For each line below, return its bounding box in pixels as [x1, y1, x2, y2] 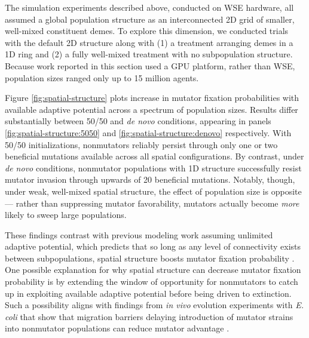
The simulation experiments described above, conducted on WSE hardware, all [5, 1, 294, 13]
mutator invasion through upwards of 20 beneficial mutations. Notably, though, [5, 173, 295, 186]
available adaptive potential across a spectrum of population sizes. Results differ [5, 103, 298, 115]
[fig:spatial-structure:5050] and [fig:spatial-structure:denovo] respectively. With [5, 126, 292, 139]
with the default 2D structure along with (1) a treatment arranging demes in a [5, 36, 293, 48]
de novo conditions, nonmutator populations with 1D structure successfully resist [5, 161, 302, 174]
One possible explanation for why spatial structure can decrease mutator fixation [5, 263, 301, 276]
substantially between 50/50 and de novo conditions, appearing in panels [5, 115, 271, 127]
